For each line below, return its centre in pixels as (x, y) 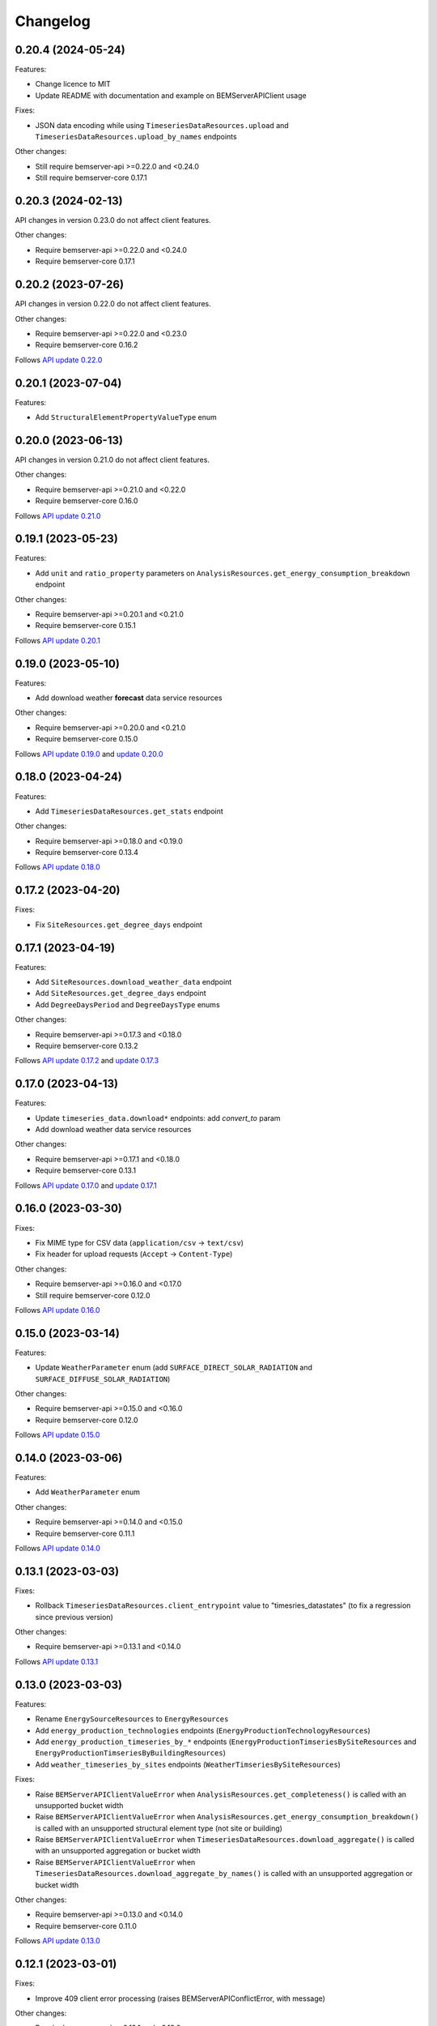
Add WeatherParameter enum (88, 1492)
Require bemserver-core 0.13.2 (87, 1046)
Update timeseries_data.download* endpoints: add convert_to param (158, 1118)
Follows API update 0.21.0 (58, 515)
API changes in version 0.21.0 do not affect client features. (112, 459)
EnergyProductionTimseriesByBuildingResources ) (130, 1753)
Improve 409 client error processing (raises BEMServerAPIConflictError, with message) (180, 1998)
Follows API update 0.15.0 (57, 1435)
